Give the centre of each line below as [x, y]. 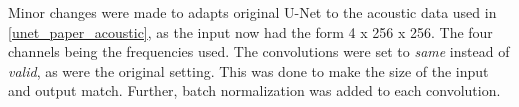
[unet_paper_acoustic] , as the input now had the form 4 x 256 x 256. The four [250, 31]
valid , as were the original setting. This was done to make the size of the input [248, 70]
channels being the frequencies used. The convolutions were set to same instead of [259, 51]
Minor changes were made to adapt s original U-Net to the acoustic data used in [252, 12]
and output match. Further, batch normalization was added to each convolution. [254, 90]
